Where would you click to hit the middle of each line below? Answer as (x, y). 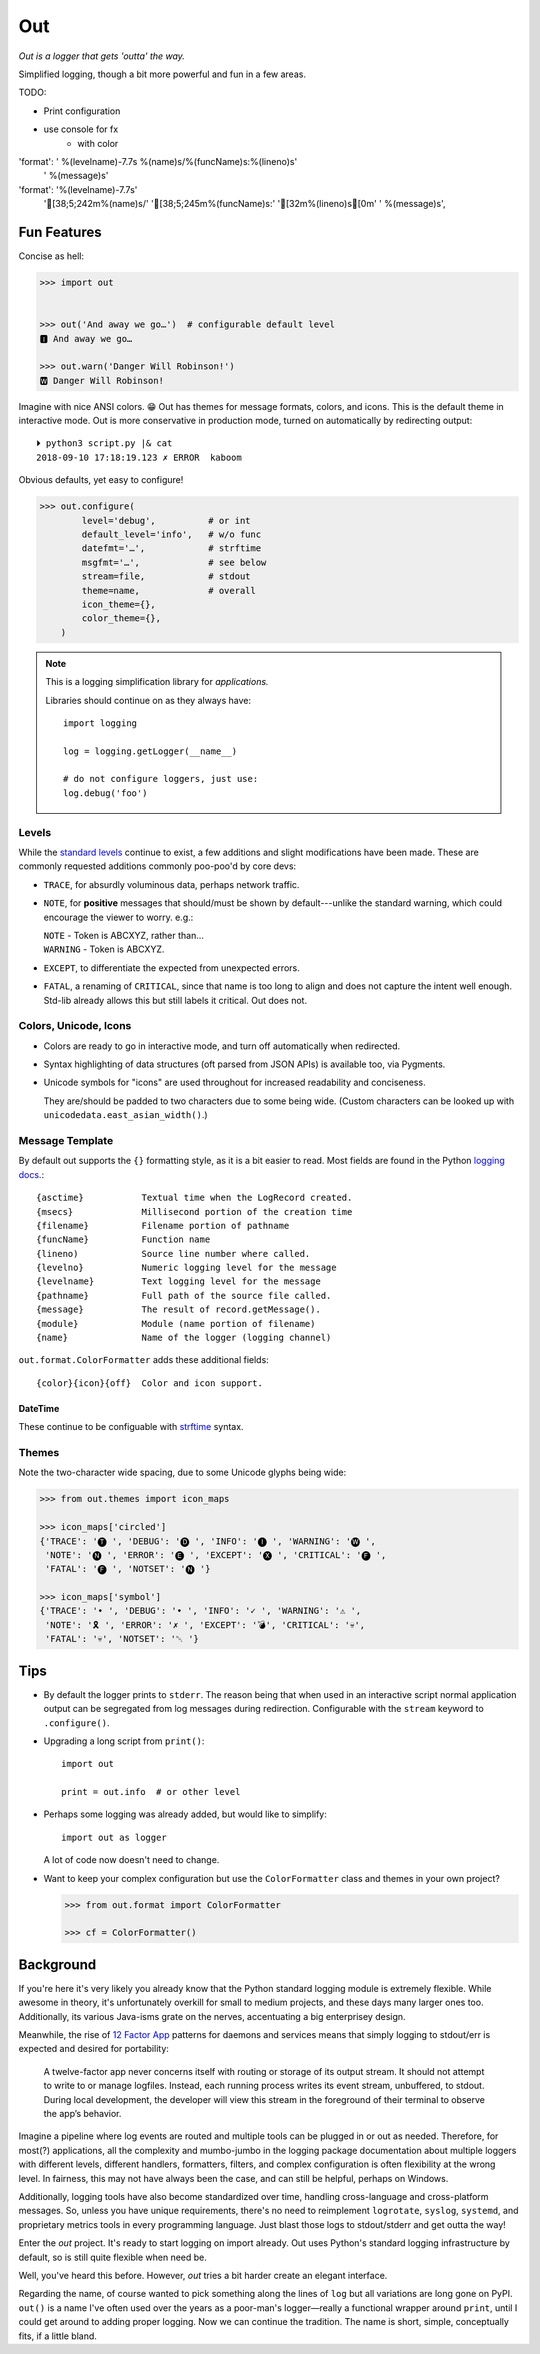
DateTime (39, 1408)
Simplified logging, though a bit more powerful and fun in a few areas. (162, 74)
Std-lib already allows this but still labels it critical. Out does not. (175, 1000)
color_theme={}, (121, 618)
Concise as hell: (51, 256)
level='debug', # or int (166, 520)
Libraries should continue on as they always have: (148, 700)
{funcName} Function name (123, 1239)
